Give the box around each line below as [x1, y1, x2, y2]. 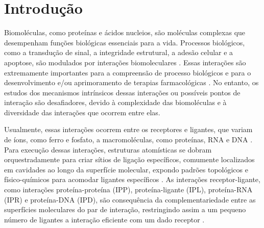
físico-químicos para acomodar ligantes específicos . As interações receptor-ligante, [4, 174, 260, 185]
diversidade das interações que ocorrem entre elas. [4, 107, 160, 117]
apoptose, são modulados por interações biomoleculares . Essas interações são [4, 57, 246, 67]
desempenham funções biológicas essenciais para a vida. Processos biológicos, [4, 37, 245, 47]
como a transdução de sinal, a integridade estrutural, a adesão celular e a [4, 47, 233, 58]
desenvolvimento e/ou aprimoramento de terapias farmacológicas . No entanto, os [4, 77, 259, 88]
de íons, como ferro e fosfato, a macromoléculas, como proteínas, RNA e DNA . [4, 134, 253, 145]
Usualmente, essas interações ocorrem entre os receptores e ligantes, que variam [4, 124, 253, 135]
